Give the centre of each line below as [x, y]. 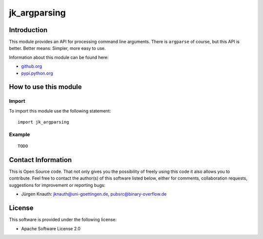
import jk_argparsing [43, 122]
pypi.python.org [37, 73]
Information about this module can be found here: [59, 57]
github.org [32, 66]
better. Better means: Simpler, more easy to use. [57, 48]
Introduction [28, 30]
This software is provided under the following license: [63, 220]
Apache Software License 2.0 [51, 228]
